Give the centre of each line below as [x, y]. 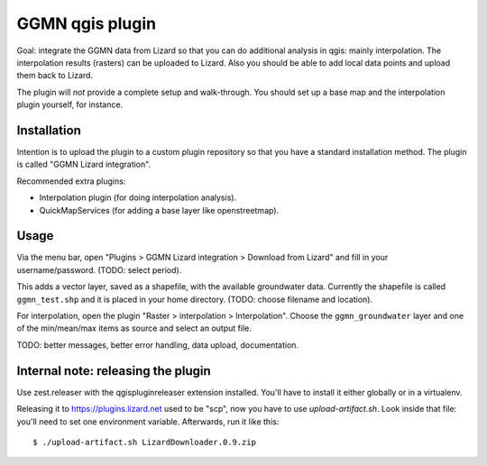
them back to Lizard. [55, 76]
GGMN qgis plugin [87, 23]
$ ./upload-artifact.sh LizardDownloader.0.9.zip [145, 442]
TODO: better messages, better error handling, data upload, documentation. [158, 345]
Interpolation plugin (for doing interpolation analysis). [138, 197]
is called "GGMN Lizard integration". [84, 164]
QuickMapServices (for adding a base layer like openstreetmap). [159, 210]
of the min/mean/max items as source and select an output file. [134, 328]
